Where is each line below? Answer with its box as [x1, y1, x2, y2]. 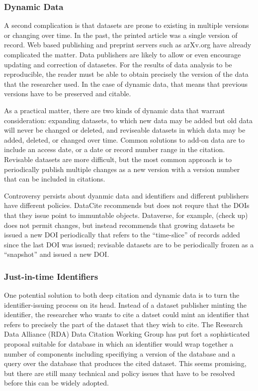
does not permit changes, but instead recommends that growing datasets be [4, 219, 235, 230]
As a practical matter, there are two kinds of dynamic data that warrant [4, 105, 225, 115]
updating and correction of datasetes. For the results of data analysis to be [4, 59, 232, 69]
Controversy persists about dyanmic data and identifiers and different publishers [4, 190, 249, 200]
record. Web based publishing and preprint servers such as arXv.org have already [4, 39, 252, 50]
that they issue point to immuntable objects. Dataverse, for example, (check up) [4, 209, 248, 220]
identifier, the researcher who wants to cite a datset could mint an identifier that [4, 309, 250, 320]
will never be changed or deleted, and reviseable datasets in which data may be [4, 125, 246, 135]
